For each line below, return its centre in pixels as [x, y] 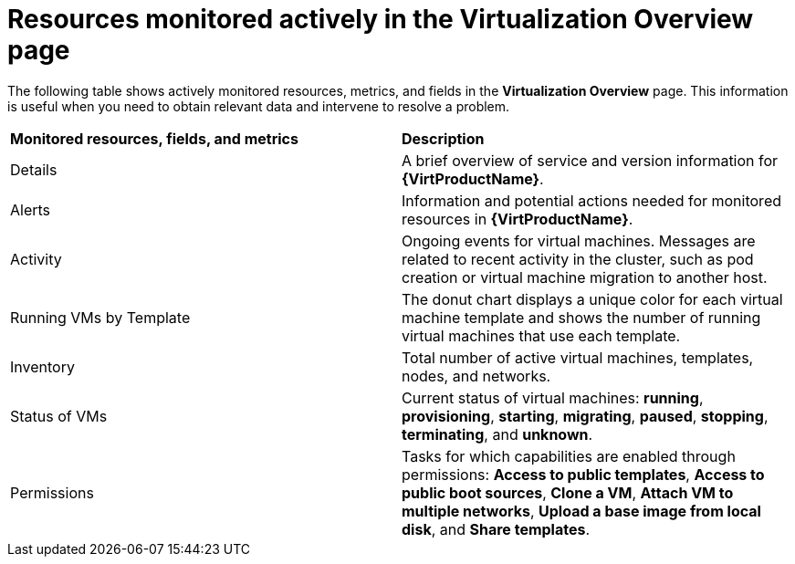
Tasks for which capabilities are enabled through [569, 456]
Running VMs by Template [100, 317]
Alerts [31, 209]
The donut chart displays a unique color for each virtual [592, 299]
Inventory [42, 366]
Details [34, 169]
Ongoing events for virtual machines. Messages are [579, 240]
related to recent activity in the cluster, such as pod [578, 259]
